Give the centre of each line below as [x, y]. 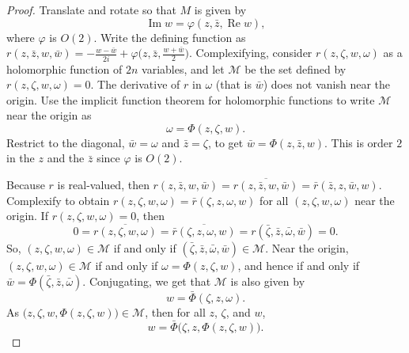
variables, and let [183, 68]
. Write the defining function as [170, 37]
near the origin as [49, 115]
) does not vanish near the [327, 84]
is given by [220, 9]
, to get [225, 142]
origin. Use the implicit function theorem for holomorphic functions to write [191, 99]
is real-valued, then [103, 185]
